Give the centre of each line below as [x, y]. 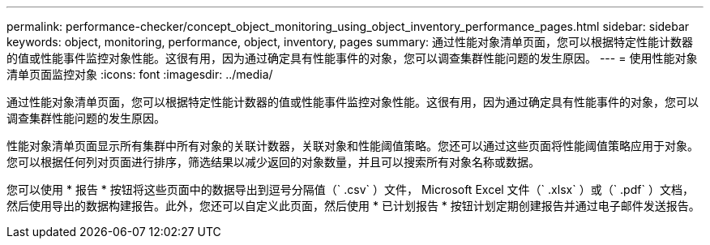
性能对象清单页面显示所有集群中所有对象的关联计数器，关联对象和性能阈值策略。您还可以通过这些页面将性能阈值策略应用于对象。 [353, 146]
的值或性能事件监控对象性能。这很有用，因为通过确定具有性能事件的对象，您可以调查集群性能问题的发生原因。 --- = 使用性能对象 [352, 58]
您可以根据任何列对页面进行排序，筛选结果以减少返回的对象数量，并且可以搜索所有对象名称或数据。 [273, 162]
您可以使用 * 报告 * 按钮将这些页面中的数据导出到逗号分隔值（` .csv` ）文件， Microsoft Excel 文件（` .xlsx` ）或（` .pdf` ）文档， [350, 189]
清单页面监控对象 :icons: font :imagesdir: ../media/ [140, 74]
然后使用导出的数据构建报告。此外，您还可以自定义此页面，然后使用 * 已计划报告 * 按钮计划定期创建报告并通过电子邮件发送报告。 [353, 206]
